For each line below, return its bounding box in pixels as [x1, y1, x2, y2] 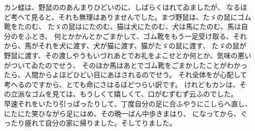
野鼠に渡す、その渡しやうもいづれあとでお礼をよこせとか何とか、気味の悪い [4, 50, 252, 60]
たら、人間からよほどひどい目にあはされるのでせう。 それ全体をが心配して [4, 69, 247, 80]
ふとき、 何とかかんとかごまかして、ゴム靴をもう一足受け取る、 [24, 31, 233, 41]
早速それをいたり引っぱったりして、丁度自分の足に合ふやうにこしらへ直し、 [4, 98, 252, 108]
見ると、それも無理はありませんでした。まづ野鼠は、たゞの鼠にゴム [31, 11, 252, 22]
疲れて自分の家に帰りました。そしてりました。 [24, 118, 177, 128]
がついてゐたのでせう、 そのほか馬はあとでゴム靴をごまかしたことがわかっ [4, 60, 248, 70]
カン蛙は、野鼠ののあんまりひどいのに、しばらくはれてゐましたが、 [4, 2, 224, 12]
